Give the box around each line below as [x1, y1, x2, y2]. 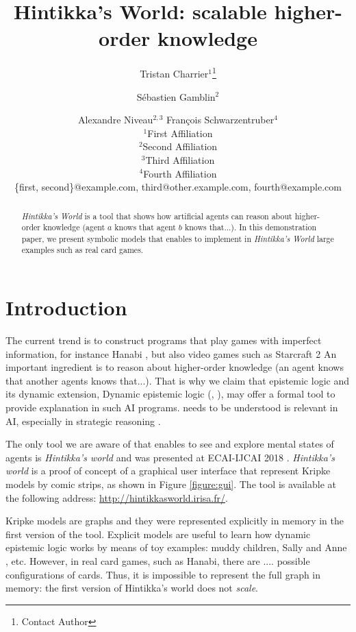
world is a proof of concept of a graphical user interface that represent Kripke [5, 463, 331, 478]
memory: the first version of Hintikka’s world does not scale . [5, 581, 259, 595]
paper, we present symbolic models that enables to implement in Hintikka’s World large [21, 232, 334, 244]
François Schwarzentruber [166, 112, 275, 127]
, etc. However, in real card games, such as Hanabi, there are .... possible [5, 553, 310, 568]
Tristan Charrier [140, 66, 209, 80]
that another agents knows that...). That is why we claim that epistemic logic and [5, 373, 349, 387]
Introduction [5, 293, 127, 321]
